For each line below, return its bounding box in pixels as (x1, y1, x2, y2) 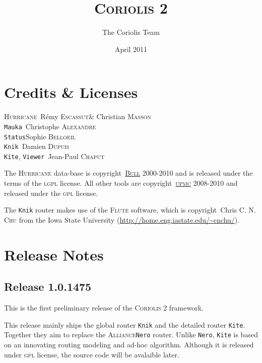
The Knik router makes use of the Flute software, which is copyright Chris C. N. (4, 204, 256, 215)
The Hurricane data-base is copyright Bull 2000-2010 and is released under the (4, 168, 253, 178)
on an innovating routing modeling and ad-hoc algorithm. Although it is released (4, 339, 254, 349)
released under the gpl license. (4, 187, 98, 198)
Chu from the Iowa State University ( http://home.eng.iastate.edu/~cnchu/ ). (4, 214, 240, 225)
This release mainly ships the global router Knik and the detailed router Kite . (4, 319, 245, 330)
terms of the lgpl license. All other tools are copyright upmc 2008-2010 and (4, 178, 238, 188)
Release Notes (4, 244, 104, 265)
